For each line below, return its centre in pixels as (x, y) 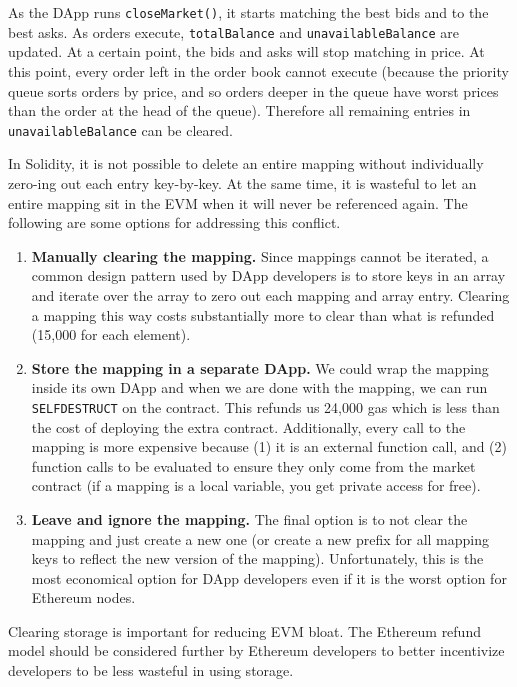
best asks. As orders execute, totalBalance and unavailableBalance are (233, 31)
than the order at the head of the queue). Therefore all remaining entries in (239, 110)
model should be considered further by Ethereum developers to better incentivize (256, 650)
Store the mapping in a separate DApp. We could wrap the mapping (260, 367)
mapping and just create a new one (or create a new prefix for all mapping (260, 538)
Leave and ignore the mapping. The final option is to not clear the (249, 518)
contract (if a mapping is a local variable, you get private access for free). (256, 485)
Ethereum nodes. (83, 597)
